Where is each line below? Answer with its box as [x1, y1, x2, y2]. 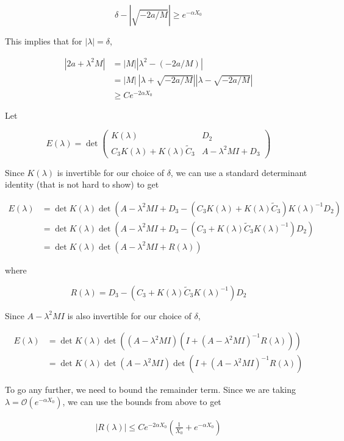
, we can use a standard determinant [170, 166, 307, 178]
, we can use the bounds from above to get [62, 395, 221, 407]
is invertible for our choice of [57, 166, 164, 178]
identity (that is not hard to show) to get [5, 178, 159, 191]
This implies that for [5, 35, 82, 47]
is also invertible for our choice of [67, 309, 192, 322]
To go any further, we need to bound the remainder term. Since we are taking [5, 383, 296, 396]
